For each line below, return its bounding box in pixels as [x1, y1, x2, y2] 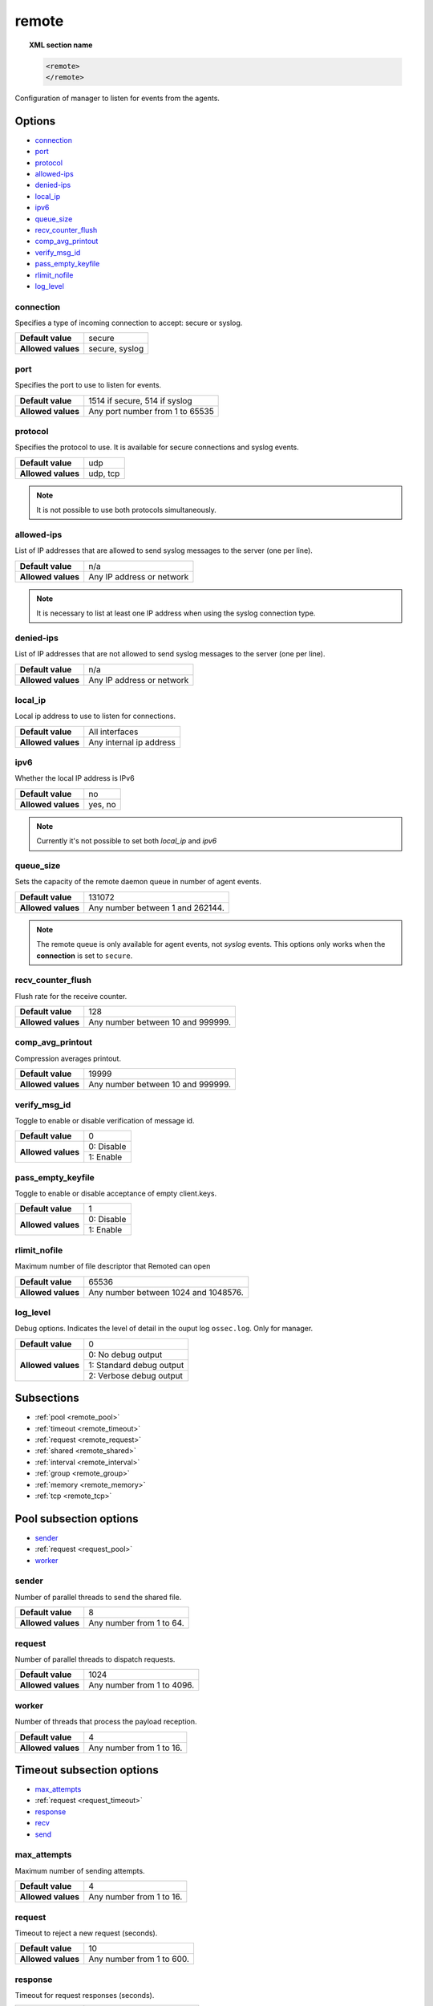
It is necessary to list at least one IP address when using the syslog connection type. [36, 608, 316, 618]
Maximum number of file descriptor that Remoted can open [14, 1261, 211, 1271]
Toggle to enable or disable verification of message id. [14, 1115, 195, 1125]
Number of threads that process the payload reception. [14, 1717, 197, 1727]
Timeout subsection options [14, 1763, 160, 1777]
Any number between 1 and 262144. [88, 902, 225, 913]
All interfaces [88, 726, 139, 737]
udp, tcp [88, 468, 120, 479]
